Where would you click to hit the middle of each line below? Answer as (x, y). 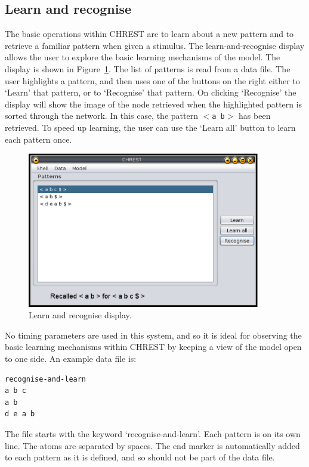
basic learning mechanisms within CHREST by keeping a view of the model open (153, 347)
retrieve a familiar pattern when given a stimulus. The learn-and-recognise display (155, 45)
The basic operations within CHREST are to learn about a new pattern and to (149, 34)
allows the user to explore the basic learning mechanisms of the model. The (143, 57)
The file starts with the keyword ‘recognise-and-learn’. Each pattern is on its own (153, 434)
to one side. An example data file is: (71, 359)
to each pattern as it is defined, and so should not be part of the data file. (140, 457)
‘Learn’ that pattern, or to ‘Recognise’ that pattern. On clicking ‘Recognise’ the (151, 92)
